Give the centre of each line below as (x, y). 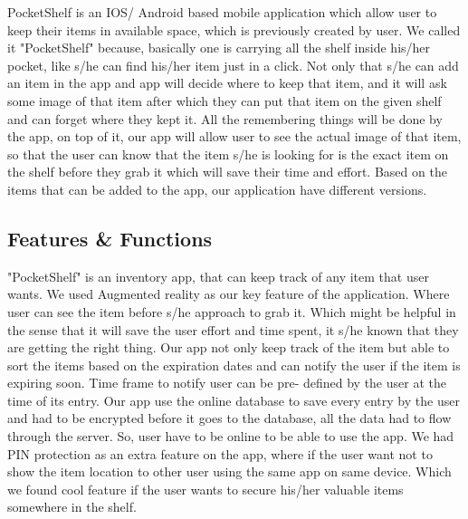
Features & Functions (110, 238)
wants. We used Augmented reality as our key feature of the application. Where (229, 294)
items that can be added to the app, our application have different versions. (217, 189)
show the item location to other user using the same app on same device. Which (229, 471)
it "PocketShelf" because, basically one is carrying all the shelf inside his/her (219, 48)
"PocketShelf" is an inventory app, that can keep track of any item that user (218, 276)
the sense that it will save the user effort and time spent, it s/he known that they (233, 329)
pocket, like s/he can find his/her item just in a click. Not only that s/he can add (233, 65)
